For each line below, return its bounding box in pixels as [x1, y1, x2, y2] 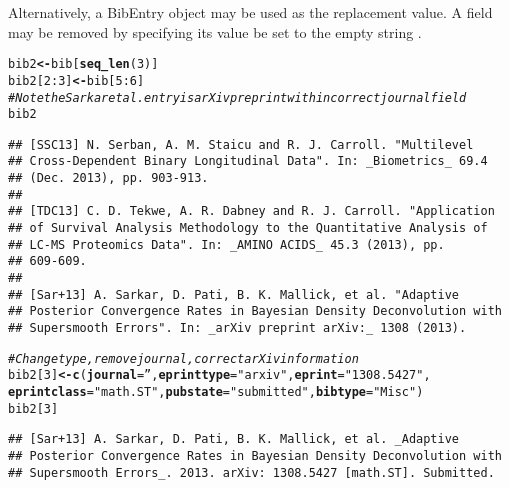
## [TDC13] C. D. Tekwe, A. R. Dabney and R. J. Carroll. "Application [8, 204, 495, 219]
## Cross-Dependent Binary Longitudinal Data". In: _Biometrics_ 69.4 [8, 154, 488, 169]
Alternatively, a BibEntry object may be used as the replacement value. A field [8, 2, 493, 22]
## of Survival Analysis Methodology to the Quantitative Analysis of [8, 221, 488, 236]
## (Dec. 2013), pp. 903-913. [8, 171, 209, 186]
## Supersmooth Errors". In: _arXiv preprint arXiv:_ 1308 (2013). [8, 321, 467, 336]
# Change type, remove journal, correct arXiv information [8, 351, 359, 366]
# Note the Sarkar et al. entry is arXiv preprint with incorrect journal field [8, 90, 467, 105]
